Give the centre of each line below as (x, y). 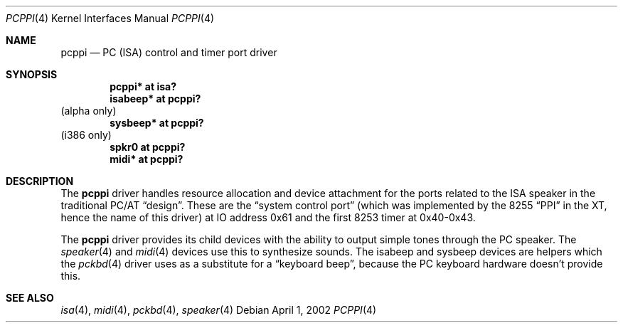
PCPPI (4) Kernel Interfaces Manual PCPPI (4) (110, 18)
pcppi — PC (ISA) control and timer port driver (169, 52)
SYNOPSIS (32, 74)
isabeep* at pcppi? (155, 99)
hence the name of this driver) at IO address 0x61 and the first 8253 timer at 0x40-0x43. (268, 217)
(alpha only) (89, 111)
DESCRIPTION (40, 181)
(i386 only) (86, 135)
